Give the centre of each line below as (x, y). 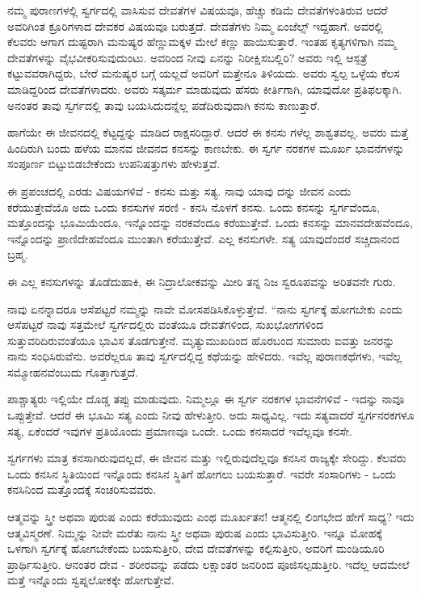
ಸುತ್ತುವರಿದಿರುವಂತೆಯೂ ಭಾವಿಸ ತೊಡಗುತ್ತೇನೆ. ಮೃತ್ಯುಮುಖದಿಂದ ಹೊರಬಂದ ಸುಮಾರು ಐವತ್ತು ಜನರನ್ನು (201, 340)
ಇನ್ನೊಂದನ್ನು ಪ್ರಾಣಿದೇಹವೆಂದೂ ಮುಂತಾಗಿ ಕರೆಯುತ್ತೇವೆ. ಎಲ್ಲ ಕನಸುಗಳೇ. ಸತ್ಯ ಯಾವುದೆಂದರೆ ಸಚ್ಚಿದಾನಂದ (204, 238)
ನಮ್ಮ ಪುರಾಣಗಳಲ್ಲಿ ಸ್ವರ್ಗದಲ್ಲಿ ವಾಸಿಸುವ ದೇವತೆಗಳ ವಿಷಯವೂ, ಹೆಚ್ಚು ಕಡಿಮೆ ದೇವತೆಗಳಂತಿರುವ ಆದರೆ (198, 10)
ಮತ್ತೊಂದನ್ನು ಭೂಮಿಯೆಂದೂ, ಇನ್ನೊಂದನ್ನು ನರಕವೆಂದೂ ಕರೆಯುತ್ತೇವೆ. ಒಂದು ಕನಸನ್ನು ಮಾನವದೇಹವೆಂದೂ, (210, 223)
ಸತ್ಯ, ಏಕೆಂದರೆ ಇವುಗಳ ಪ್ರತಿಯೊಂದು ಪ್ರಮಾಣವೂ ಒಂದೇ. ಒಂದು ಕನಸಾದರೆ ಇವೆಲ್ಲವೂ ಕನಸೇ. (180, 430)
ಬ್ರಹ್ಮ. (18, 254)
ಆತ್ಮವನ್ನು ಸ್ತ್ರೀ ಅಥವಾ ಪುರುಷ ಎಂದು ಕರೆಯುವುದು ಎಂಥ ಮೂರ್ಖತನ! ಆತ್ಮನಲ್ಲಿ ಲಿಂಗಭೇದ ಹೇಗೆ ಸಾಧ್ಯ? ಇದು (211, 517)
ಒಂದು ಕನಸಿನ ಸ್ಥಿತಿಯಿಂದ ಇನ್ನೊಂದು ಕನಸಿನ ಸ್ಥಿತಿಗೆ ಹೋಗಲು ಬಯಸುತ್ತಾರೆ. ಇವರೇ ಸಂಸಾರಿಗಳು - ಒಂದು (202, 473)
